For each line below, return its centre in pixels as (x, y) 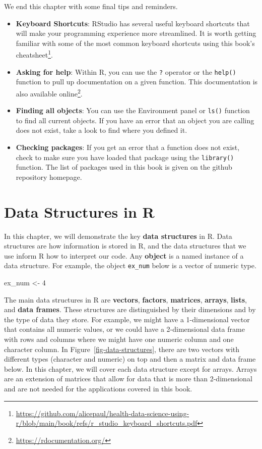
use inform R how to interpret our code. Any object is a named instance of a (124, 255)
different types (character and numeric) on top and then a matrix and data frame (130, 359)
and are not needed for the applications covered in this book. (98, 388)
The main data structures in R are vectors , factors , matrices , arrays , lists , (125, 299)
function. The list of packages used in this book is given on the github (124, 167)
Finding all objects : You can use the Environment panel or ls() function (133, 110)
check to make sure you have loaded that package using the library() (125, 157)
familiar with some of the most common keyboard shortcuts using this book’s (135, 43)
